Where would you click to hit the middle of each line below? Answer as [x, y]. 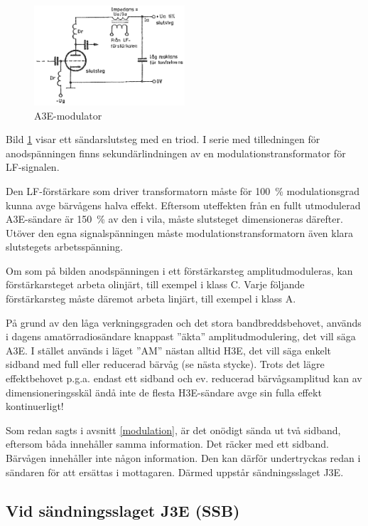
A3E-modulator [68, 115]
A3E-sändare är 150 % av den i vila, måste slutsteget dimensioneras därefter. [174, 219]
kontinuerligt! [35, 406]
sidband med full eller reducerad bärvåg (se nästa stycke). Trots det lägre [165, 364]
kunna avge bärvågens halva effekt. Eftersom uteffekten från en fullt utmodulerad [183, 205]
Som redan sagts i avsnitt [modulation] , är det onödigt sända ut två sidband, [173, 430]
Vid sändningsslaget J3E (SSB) [123, 510]
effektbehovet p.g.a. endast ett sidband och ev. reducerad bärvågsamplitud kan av [184, 378]
